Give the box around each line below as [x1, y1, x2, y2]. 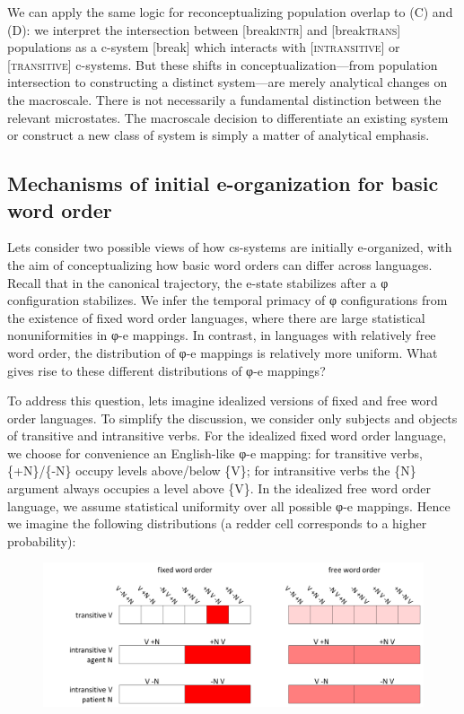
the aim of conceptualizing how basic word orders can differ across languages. [7, 255, 433, 274]
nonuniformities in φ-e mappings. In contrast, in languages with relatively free [7, 326, 436, 344]
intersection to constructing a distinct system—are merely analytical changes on [7, 73, 448, 91]
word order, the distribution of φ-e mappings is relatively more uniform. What [7, 343, 438, 361]
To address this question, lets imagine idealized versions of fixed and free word [7, 391, 438, 410]
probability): [7, 531, 76, 550]
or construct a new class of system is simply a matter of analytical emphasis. [7, 126, 430, 144]
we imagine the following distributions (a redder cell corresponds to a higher [7, 514, 427, 533]
